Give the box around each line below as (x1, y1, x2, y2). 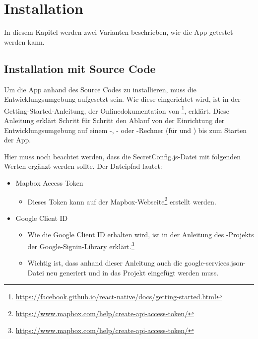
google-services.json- (185, 258, 246, 268)
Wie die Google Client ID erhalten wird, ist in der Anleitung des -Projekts (27, 229, 254, 240)
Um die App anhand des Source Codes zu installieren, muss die (4, 84, 196, 94)
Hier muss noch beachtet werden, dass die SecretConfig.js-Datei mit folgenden (4, 151, 241, 161)
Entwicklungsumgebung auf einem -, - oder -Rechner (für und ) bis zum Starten (4, 125, 247, 135)
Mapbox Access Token (15, 177, 83, 188)
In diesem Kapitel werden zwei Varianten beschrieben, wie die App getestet (4, 27, 233, 37)
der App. (4, 135, 31, 145)
